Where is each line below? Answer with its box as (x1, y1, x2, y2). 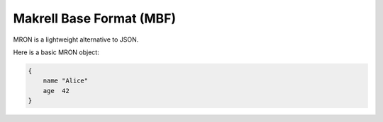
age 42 (43, 87, 70, 94)
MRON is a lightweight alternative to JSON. (13, 35, 139, 44)
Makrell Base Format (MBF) (13, 11, 177, 26)
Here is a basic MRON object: (13, 48, 99, 56)
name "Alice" (43, 77, 89, 85)
